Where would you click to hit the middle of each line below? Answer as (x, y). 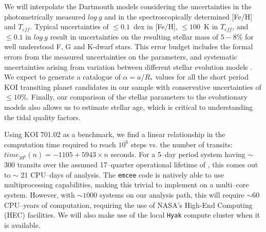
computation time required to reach (60, 144)
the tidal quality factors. (42, 117)
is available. (22, 225)
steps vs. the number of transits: (182, 144)
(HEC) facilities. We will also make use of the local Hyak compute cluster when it (132, 215)
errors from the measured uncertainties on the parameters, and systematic (121, 56)
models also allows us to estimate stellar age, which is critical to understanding (129, 107)
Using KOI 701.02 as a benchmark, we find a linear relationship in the (115, 134)
